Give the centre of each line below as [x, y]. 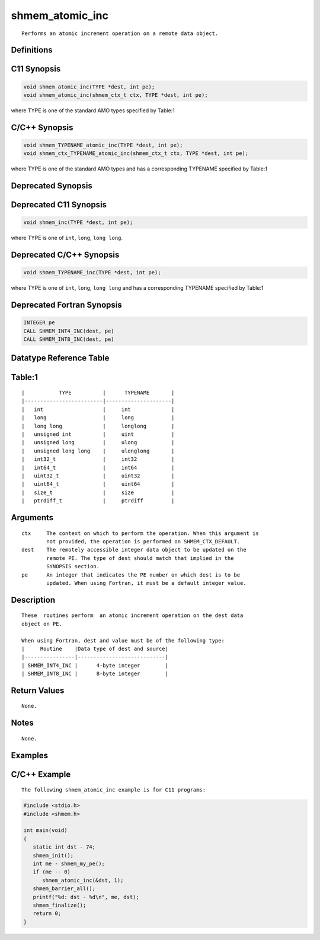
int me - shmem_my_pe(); [69, 864]
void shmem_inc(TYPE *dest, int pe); [78, 222]
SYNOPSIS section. [73, 566]
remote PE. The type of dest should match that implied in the [140, 558]
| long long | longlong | [98, 426]
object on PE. [42, 624]
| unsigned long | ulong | [98, 443]
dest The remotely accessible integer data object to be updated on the [134, 550]
